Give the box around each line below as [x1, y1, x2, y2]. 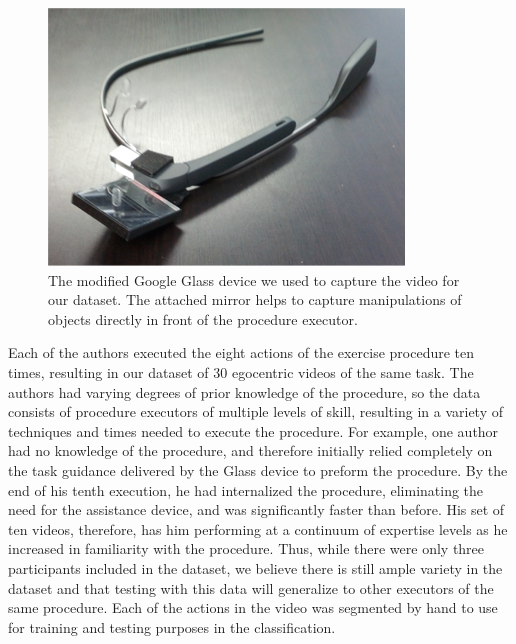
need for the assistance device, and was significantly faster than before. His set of [8, 499, 505, 520]
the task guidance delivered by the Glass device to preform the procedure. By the [8, 459, 508, 480]
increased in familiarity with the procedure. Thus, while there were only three [8, 538, 485, 559]
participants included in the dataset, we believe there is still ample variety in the [8, 557, 503, 578]
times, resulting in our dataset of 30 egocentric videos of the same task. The [8, 361, 474, 382]
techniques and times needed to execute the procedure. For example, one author [8, 420, 499, 441]
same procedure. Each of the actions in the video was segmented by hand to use [8, 597, 498, 618]
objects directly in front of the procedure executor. [48, 308, 358, 329]
